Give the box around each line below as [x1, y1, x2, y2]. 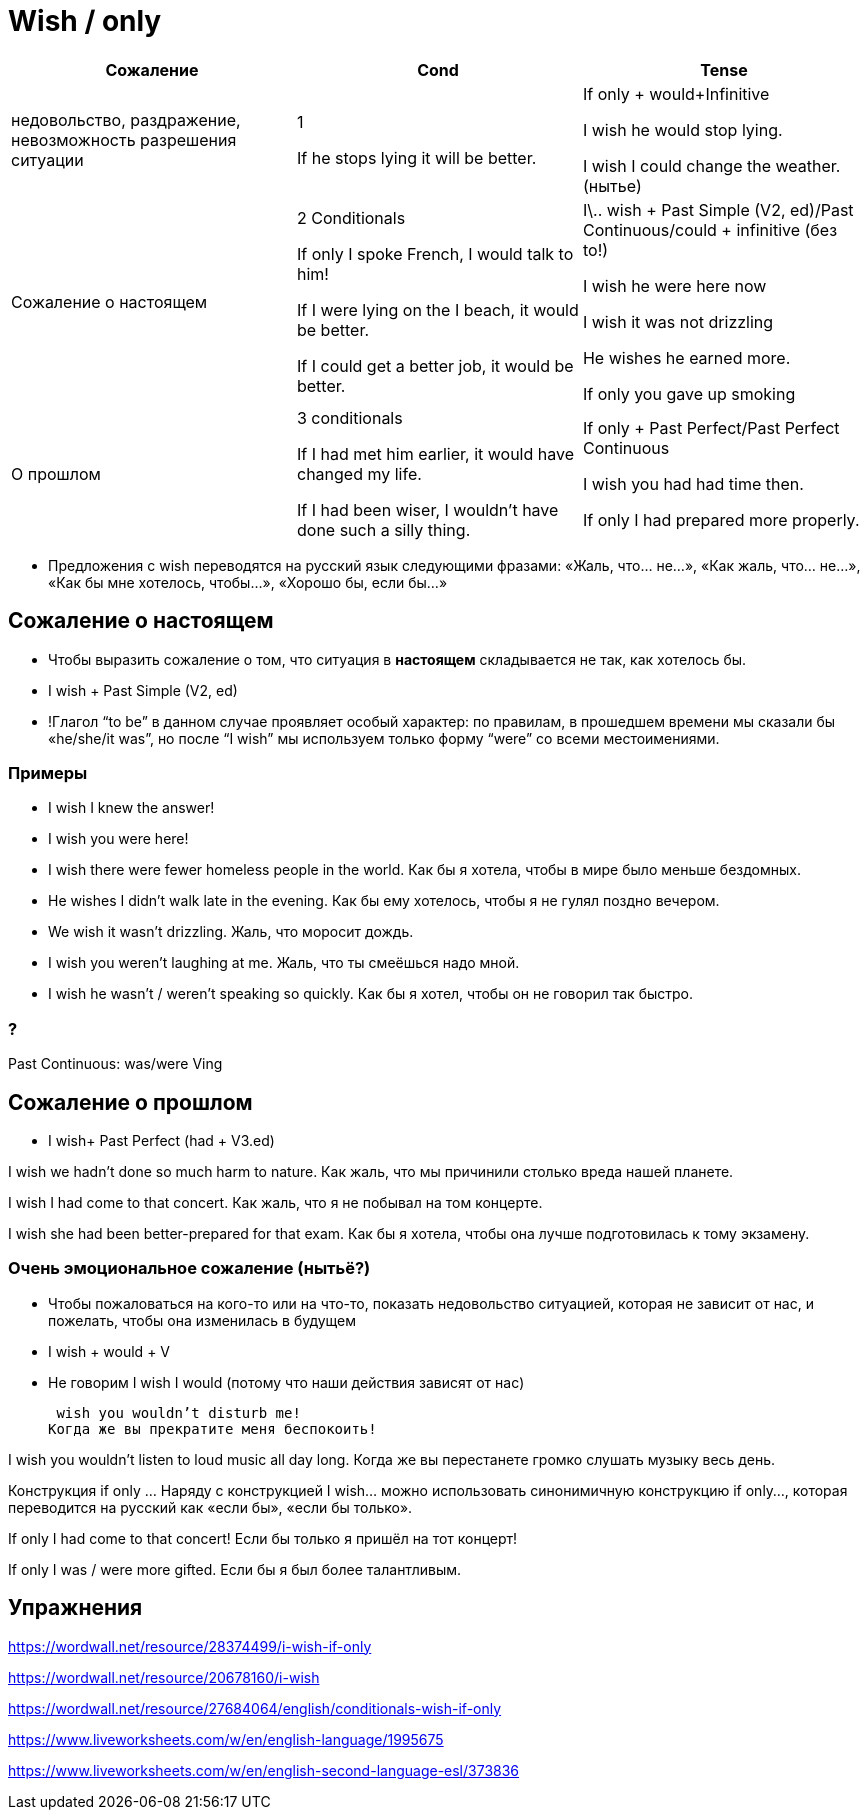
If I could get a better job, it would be [296, 355, 574, 376]
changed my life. [296, 463, 422, 484]
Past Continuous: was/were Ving [8, 1055, 223, 1073]
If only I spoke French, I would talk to [296, 243, 574, 264]
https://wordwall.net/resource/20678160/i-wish [8, 1668, 320, 1686]
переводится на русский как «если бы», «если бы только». [8, 1498, 413, 1516]
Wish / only [8, 4, 162, 38]
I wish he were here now [582, 275, 767, 296]
